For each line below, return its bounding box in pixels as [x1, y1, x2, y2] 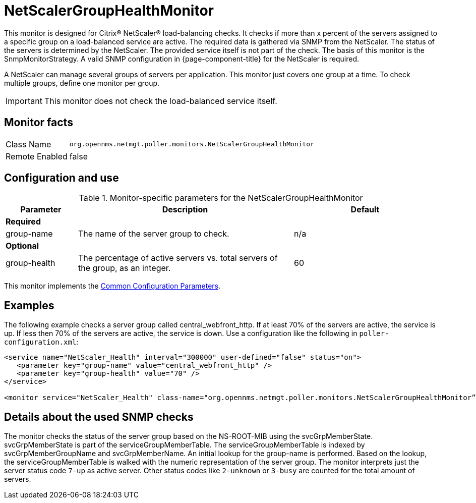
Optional [6, 241, 39, 251]
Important [6, 95, 42, 106]
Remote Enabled [6, 151, 68, 161]
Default [350, 204, 380, 215]
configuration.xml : [4, 338, 79, 347]
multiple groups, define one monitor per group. [4, 78, 160, 87]
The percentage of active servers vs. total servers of [78, 253, 278, 263]
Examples [4, 299, 54, 312]
